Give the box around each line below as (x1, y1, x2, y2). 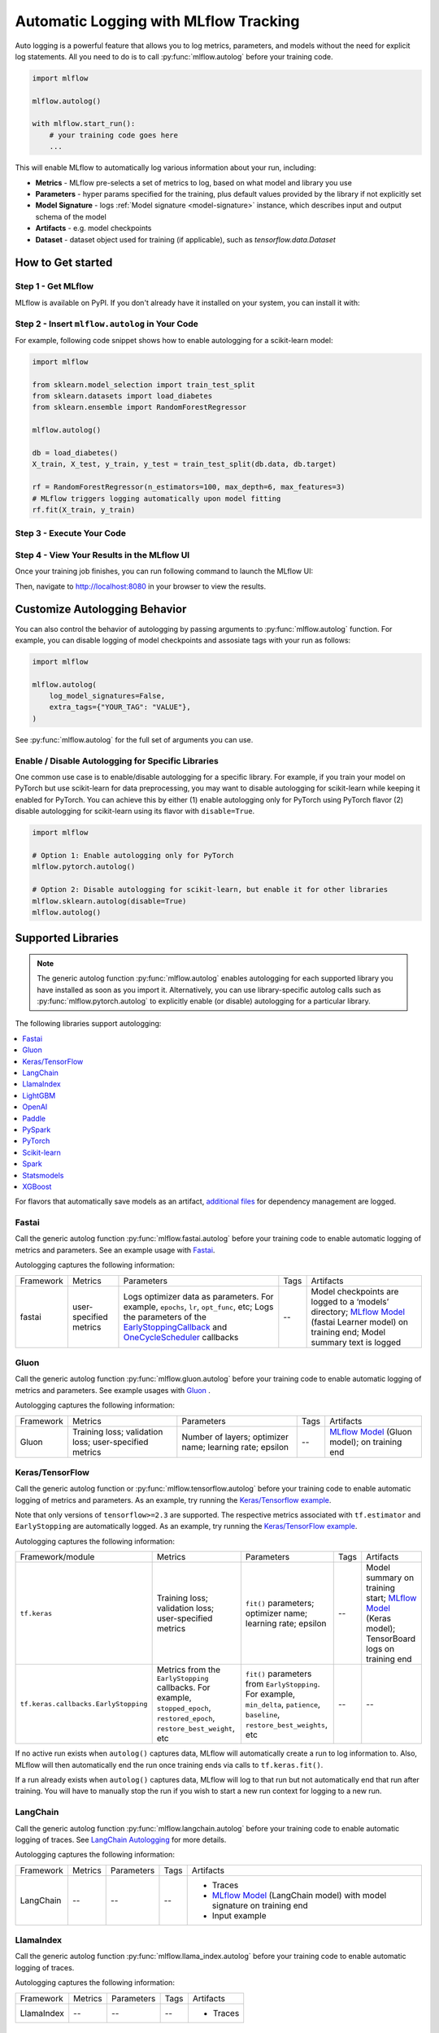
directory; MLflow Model (311, 1306, 406, 1317)
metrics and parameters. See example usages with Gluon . (15, 1385, 211, 1395)
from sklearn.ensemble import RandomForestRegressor (32, 403, 247, 412)
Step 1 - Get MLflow (15, 281, 93, 292)
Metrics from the (156, 1664, 221, 1675)
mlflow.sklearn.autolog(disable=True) (32, 896, 187, 906)
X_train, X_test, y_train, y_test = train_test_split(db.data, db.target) (32, 459, 337, 469)
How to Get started (15, 256, 113, 270)
